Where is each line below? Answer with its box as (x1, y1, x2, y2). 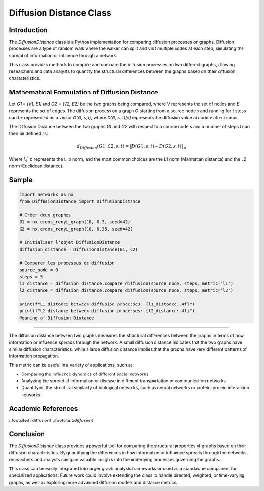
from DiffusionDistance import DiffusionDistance (19, 199, 141, 204)
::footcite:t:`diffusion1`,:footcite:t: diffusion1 (9, 417, 94, 423)
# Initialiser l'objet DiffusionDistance (19, 240, 120, 245)
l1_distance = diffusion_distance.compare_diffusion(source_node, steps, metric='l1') (19, 281, 234, 286)
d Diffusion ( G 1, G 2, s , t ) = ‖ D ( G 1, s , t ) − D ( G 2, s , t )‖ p (76, 143, 186, 150)
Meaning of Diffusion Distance (19, 315, 95, 321)
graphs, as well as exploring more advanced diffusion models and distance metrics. (9, 479, 178, 485)
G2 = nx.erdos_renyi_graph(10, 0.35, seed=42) (19, 226, 133, 232)
